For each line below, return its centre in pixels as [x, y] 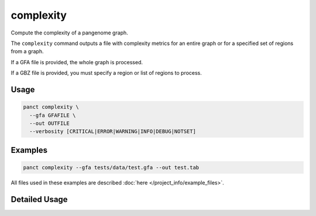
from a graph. [27, 51]
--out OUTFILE [50, 123]
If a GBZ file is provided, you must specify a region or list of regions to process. [106, 73]
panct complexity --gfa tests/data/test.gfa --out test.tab [111, 167]
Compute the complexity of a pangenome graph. [69, 33]
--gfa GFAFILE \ [53, 115]
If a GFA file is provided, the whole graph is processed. [77, 62]
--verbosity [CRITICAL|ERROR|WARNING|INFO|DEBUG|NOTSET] [113, 132]
